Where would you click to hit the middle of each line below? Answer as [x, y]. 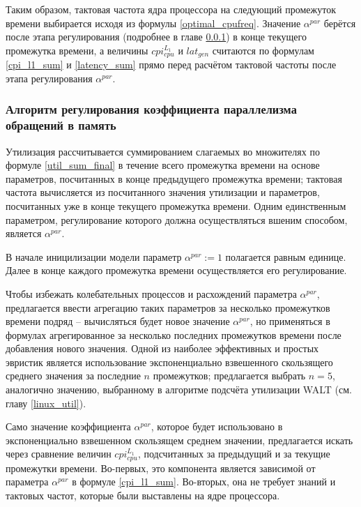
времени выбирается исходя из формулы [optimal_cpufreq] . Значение [153, 23]
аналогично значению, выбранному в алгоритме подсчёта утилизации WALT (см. [179, 389]
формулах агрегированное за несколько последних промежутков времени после [174, 334]
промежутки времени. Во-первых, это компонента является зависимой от [161, 468]
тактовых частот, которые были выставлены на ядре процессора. [143, 495]
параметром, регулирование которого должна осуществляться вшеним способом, [177, 219]
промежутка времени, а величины [77, 50]
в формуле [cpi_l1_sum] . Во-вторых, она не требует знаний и [204, 482]
